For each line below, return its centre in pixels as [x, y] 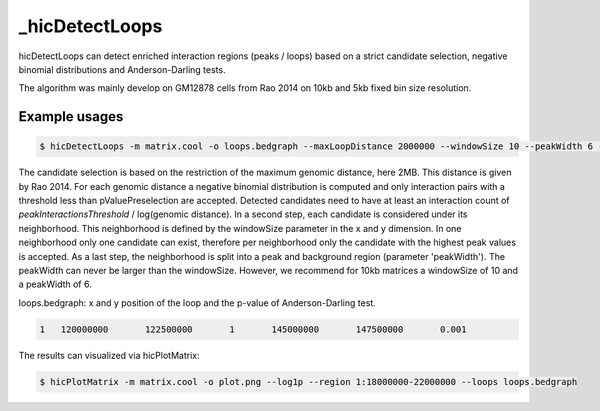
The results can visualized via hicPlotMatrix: [109, 355]
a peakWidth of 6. [55, 284]
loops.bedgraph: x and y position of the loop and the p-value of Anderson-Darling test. [197, 302]
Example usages [71, 116]
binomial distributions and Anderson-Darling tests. [122, 69]
